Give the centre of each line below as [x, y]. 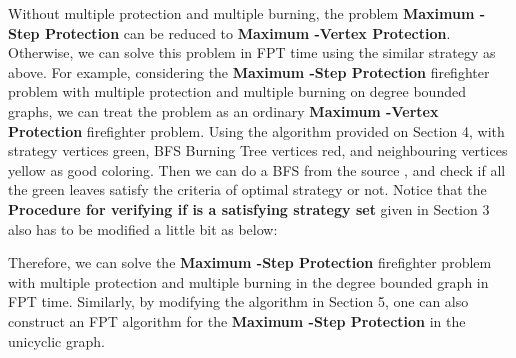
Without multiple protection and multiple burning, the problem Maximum [241, 13]
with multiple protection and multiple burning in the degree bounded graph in [248, 281]
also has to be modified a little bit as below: [143, 228]
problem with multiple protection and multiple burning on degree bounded [237, 91]
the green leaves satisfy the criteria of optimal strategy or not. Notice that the [247, 189]
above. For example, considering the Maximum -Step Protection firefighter [249, 71]
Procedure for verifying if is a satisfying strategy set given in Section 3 [249, 208]
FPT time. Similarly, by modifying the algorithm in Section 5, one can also [238, 301]
